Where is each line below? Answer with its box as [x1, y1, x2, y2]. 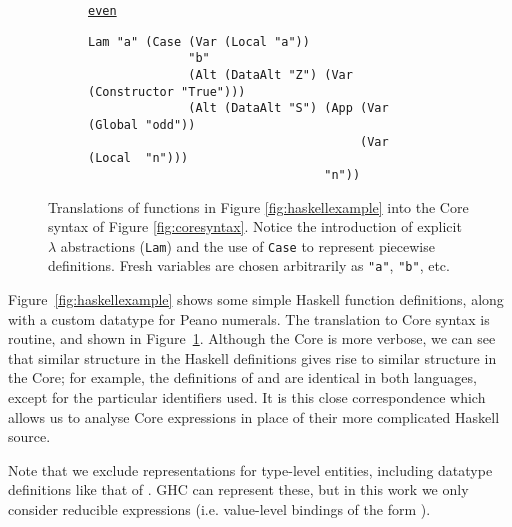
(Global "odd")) [88, 117, 196, 132]
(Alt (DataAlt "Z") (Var [188, 67, 353, 82]
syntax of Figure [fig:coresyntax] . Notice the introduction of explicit [48, 216, 462, 237]
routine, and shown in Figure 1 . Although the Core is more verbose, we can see [8, 328, 496, 349]
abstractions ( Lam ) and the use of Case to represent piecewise [60, 235, 435, 256]
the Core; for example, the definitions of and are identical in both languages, [8, 367, 477, 388]
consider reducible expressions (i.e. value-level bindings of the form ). [8, 499, 431, 519]
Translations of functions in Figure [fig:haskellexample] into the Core [48, 196, 469, 217]
